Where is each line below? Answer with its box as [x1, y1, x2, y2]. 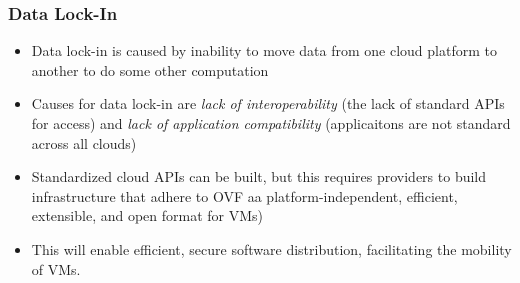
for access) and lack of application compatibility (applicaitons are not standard [31, 113, 511, 133]
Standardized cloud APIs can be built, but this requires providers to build [31, 166, 487, 187]
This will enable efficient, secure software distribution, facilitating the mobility [31, 238, 512, 259]
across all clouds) [31, 132, 137, 153]
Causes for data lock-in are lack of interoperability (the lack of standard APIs [31, 93, 505, 114]
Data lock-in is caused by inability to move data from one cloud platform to [31, 40, 497, 61]
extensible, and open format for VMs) [31, 205, 264, 226]
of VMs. [31, 258, 81, 279]
